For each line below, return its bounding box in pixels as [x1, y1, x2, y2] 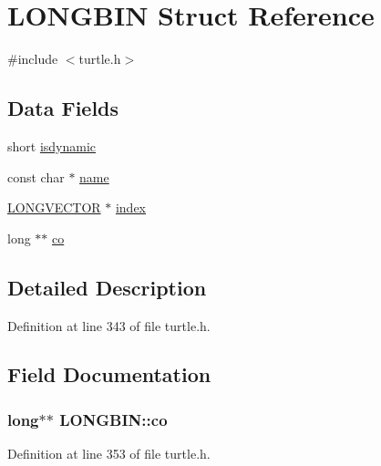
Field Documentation [7, 360, 211, 388]
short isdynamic [7, 136, 97, 155]
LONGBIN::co [59, 408, 168, 430]
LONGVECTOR [7, 198, 101, 217]
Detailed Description [7, 273, 207, 301]
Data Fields [7, 94, 119, 122]
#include [7, 49, 58, 68]
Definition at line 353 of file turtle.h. [7, 444, 211, 463]
